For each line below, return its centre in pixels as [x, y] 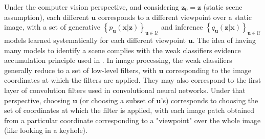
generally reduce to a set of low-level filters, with [80, 70]
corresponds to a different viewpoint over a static [175, 17]
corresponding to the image [209, 70]
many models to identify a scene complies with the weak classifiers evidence [123, 50]
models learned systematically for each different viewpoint [95, 40]
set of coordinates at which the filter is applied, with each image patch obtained [129, 110]
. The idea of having [224, 40]
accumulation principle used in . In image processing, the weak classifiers [118, 60]
